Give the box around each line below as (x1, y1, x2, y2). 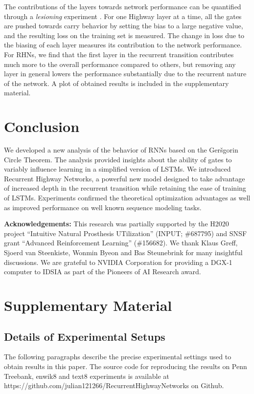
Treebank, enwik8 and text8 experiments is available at (4, 371, 169, 381)
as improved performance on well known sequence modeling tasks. (4, 202, 202, 212)
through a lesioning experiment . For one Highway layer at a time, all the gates (4, 11, 242, 21)
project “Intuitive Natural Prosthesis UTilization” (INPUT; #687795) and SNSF (4, 228, 247, 238)
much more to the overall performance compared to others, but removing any (4, 59, 236, 69)
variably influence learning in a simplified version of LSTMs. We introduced (4, 164, 231, 174)
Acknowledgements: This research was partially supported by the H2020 (4, 219, 229, 229)
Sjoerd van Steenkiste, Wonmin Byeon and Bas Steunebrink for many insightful (4, 247, 243, 257)
